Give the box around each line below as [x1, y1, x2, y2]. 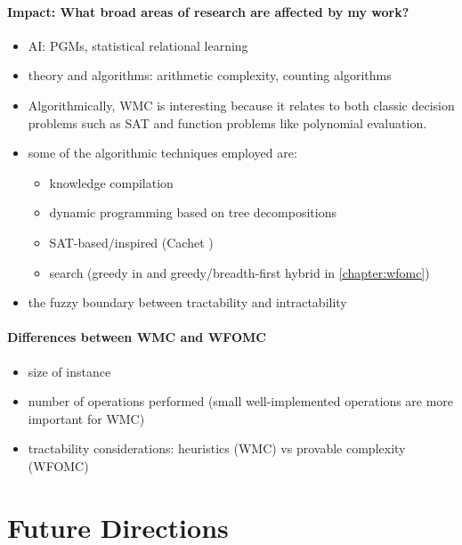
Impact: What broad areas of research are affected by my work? [7, 2, 409, 20]
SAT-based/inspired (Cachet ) [49, 232, 214, 251]
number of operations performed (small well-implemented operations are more [28, 392, 454, 411]
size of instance [28, 362, 111, 380]
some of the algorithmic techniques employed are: [28, 143, 297, 162]
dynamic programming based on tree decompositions [49, 203, 336, 222]
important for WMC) [28, 409, 145, 427]
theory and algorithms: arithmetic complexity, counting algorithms [28, 66, 392, 85]
